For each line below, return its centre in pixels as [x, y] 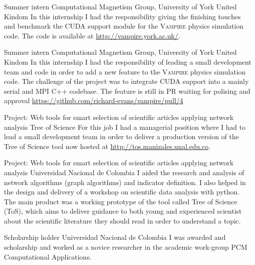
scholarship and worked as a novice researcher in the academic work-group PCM [126, 247]
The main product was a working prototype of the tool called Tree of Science [121, 201]
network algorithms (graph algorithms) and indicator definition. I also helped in [125, 182]
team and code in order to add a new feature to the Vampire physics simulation [125, 71]
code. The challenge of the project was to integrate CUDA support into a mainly [127, 81]
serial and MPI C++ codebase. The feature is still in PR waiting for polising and [127, 91]
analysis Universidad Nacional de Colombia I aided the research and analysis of [124, 172]
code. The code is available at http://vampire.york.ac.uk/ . [92, 35]
